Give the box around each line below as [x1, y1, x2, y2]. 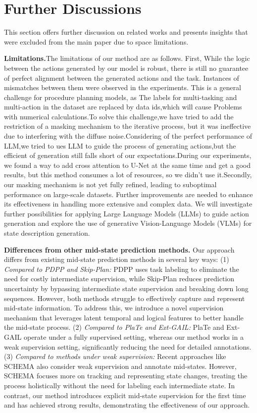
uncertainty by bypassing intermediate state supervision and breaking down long [4, 283, 249, 293]
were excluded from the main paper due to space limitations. [4, 36, 189, 47]
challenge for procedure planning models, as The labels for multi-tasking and [4, 92, 237, 102]
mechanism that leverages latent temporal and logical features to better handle [4, 312, 244, 322]
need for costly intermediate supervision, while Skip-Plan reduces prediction [4, 273, 235, 284]
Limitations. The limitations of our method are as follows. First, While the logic [4, 53, 250, 63]
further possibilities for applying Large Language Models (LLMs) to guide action [4, 208, 249, 218]
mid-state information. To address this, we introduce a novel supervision [4, 303, 224, 313]
